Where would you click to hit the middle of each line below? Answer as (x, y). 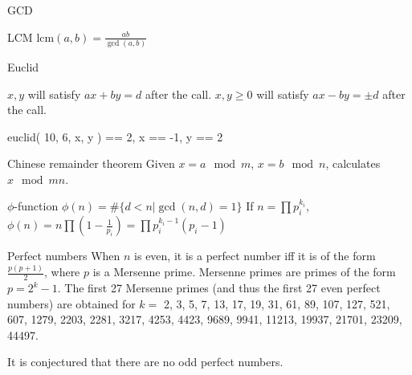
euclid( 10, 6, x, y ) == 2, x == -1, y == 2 (115, 136)
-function (36, 206)
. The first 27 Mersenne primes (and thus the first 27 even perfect (219, 287)
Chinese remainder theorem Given (91, 163)
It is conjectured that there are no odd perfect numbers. (145, 362)
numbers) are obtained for (71, 303)
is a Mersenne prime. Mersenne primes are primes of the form (244, 272)
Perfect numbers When (64, 256)
